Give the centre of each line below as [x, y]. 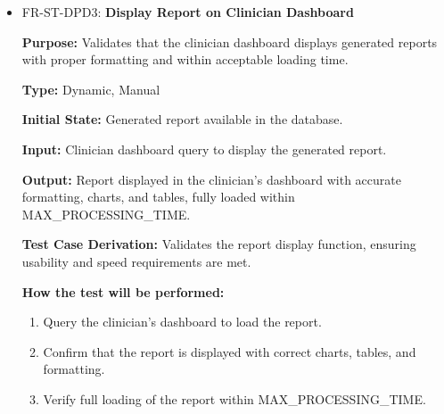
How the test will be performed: [123, 291]
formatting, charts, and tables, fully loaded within [158, 197]
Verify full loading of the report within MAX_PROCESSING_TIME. [234, 398]
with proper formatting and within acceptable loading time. [185, 59]
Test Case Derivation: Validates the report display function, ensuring [219, 244]
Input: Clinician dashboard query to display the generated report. [204, 149]
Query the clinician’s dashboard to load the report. [182, 322]
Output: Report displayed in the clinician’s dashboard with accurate [211, 179]
